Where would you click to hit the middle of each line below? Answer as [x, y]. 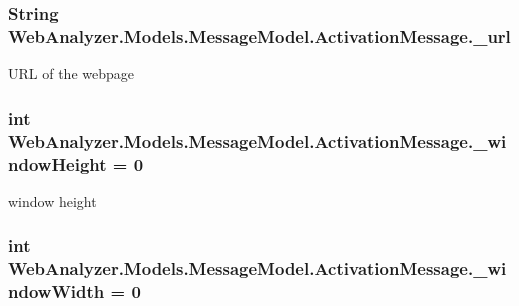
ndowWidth [56, 291]
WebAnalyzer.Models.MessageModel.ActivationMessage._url [259, 35]
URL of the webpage [71, 73]
